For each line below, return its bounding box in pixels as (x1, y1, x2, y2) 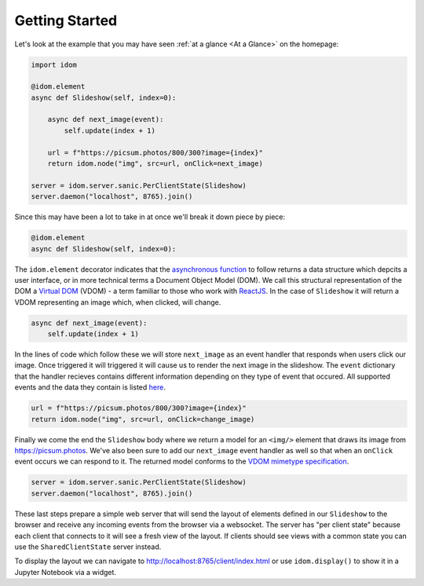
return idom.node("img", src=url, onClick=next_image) (47, 159, 263, 168)
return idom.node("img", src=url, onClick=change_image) (31, 415, 255, 423)
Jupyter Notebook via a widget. (14, 567, 117, 577)
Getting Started (14, 12, 118, 29)
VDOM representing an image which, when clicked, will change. (14, 297, 221, 306)
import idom (31, 60, 78, 69)
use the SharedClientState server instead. (14, 542, 162, 551)
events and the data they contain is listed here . (14, 383, 166, 392)
